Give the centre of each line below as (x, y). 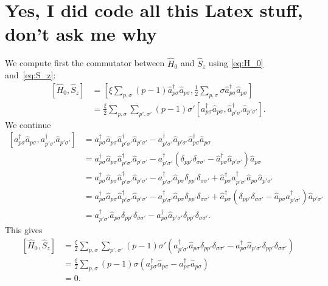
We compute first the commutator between (85, 63)
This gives (24, 230)
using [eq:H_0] (236, 63)
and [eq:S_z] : (30, 75)
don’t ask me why (81, 34)
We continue (28, 124)
